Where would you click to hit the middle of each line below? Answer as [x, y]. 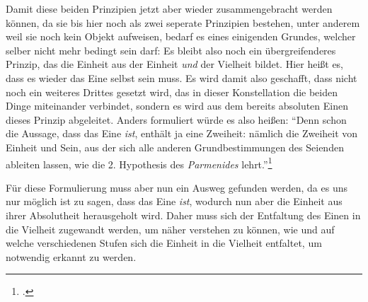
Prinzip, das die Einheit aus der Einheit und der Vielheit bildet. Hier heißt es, [175, 64]
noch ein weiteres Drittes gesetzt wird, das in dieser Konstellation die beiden [172, 92]
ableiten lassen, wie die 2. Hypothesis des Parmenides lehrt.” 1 [139, 163]
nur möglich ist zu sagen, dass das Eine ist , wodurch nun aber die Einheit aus [174, 201]
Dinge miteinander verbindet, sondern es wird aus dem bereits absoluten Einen [177, 106]
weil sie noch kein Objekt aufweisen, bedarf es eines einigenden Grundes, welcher [181, 36]
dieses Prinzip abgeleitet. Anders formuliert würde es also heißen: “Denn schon [176, 119]
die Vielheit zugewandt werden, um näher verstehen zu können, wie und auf [170, 229]
